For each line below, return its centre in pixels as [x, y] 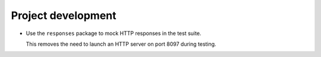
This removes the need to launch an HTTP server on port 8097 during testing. [121, 44]
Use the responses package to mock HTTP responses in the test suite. [114, 33]
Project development [64, 15]
